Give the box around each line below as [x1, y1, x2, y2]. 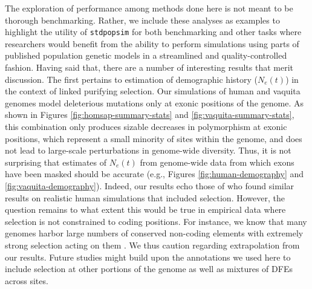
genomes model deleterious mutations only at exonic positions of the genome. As [5, 96, 304, 109]
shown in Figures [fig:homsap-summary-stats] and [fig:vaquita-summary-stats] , [5, 108, 294, 121]
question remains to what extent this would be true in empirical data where [5, 203, 286, 216]
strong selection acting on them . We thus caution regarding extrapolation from [5, 238, 300, 251]
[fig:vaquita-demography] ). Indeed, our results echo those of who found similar [5, 179, 294, 192]
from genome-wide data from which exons [140, 155, 294, 168]
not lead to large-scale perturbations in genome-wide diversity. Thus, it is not [5, 144, 291, 157]
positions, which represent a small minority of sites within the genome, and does [5, 132, 302, 144]
